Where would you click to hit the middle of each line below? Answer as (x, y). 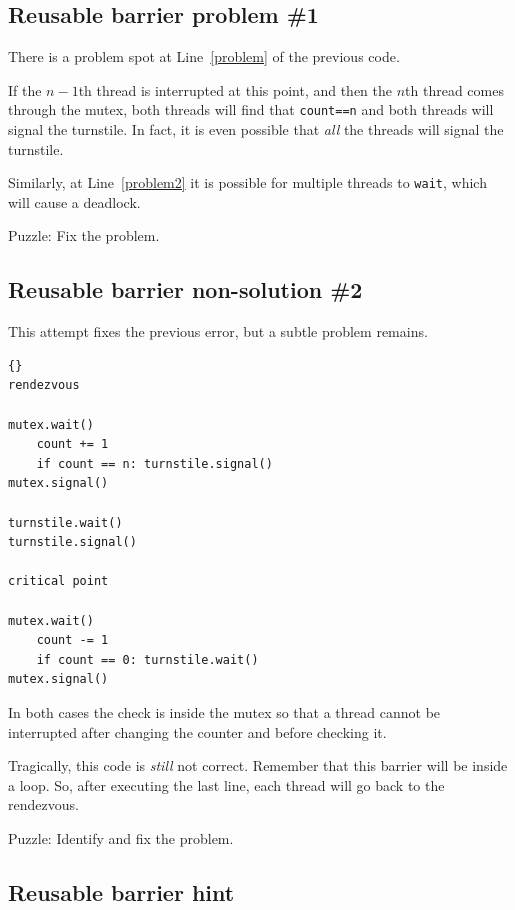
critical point (58, 581)
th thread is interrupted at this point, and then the (235, 89)
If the (25, 89)
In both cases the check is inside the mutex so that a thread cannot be (224, 711)
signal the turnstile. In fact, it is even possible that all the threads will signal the (256, 129)
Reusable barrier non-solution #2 (185, 289)
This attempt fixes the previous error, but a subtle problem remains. (218, 331)
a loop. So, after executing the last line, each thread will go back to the (226, 784)
